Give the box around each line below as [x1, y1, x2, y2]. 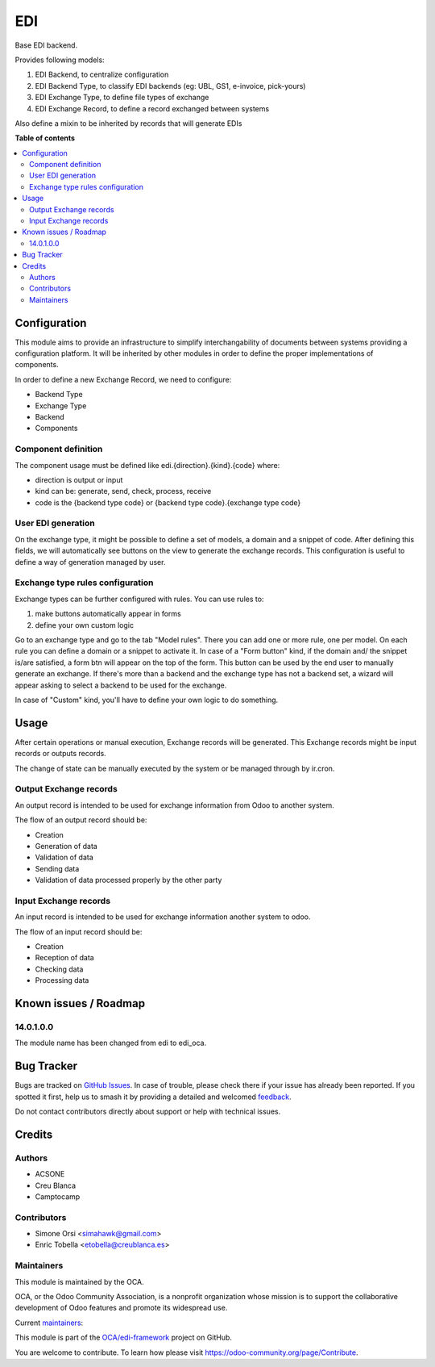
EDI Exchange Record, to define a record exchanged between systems [35, 103, 270, 113]
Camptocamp [35, 1191, 81, 1202]
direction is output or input [35, 474, 123, 484]
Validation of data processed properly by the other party [35, 876, 222, 885]
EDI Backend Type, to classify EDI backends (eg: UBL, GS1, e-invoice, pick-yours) [35, 81, 306, 90]
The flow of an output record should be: [14, 815, 147, 825]
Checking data [35, 964, 84, 974]
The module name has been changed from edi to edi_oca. [14, 1038, 207, 1048]
